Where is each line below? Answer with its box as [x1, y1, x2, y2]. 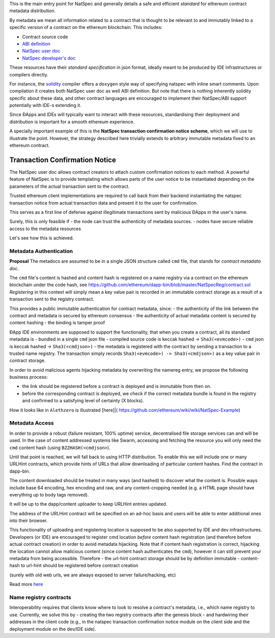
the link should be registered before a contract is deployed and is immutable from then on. [22, 383, 211, 390]
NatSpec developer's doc [22, 55, 76, 61]
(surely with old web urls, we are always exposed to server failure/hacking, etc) [9, 572, 176, 578]
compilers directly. [9, 71, 48, 77]
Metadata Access [9, 420, 54, 427]
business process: [9, 374, 48, 380]
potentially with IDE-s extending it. [9, 102, 81, 108]
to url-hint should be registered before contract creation [20, 563, 139, 569]
